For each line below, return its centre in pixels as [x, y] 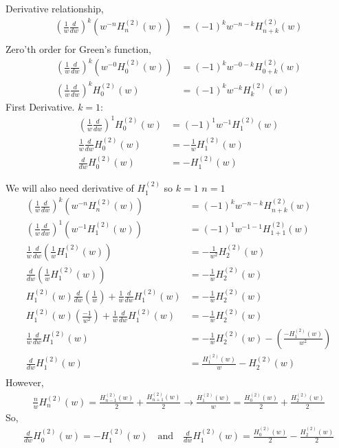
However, [25, 382]
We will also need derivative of [70, 188]
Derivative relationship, [55, 8]
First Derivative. [40, 106]
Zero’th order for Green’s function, [78, 49]
